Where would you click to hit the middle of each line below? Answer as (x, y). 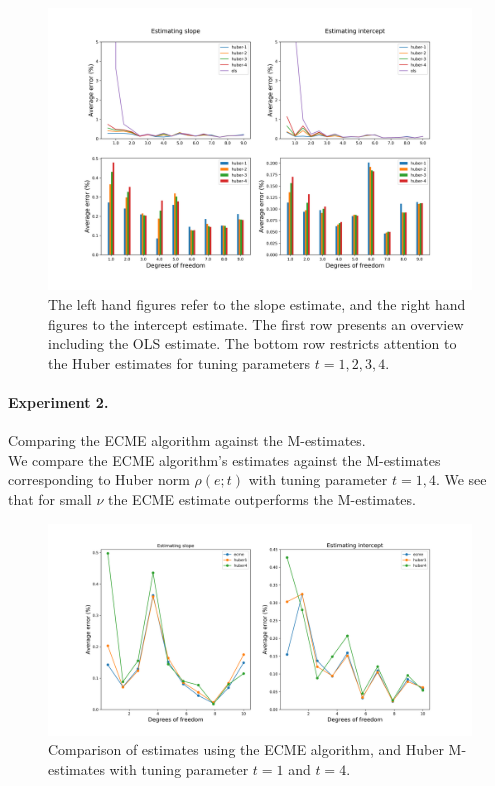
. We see (461, 479)
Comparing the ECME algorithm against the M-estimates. (187, 440)
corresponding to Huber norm (99, 479)
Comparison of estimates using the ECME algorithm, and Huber (246, 749)
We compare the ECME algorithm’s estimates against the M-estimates (224, 459)
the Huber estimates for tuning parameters (179, 362)
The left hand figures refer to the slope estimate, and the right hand (257, 303)
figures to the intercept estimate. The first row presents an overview (256, 323)
